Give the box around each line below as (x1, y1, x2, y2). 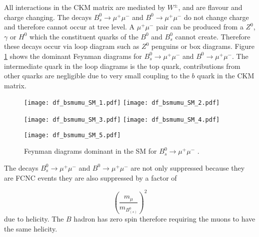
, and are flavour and (178, 2, 242, 12)
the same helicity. (4, 223, 57, 234)
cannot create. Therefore (175, 31, 250, 41)
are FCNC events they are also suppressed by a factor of (4, 172, 177, 183)
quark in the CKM (197, 70, 254, 81)
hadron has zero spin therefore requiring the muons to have (73, 214, 255, 224)
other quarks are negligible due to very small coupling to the (4, 70, 189, 81)
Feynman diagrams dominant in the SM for (24, 146, 157, 156)
